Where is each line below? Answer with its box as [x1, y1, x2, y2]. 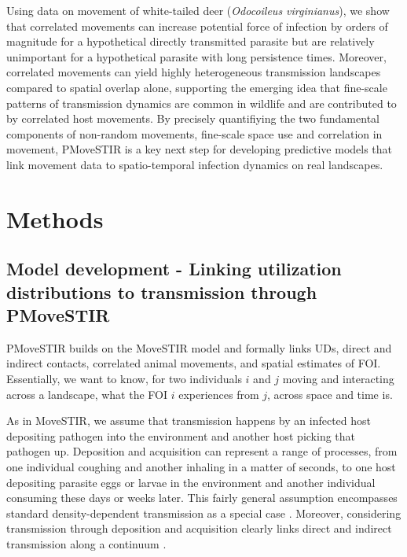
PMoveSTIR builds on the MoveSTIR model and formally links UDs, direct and [6, 339, 392, 356]
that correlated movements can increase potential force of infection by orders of [6, 17, 388, 34]
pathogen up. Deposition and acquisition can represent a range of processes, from [6, 443, 398, 459]
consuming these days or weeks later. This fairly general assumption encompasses [6, 489, 398, 506]
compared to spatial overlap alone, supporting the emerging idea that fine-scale [6, 79, 387, 95]
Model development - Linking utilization [6, 256, 342, 281]
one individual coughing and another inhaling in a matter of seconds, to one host [6, 459, 396, 475]
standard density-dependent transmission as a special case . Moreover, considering [6, 504, 401, 521]
